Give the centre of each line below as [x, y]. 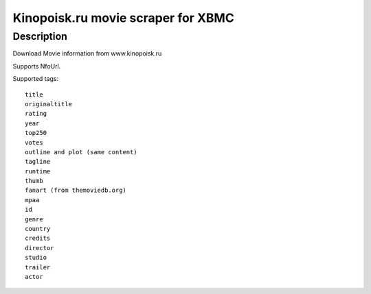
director [40, 248]
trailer [38, 267]
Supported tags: [35, 79]
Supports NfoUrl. [37, 66]
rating [36, 114]
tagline [38, 162]
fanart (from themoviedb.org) [76, 191]
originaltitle [48, 104]
